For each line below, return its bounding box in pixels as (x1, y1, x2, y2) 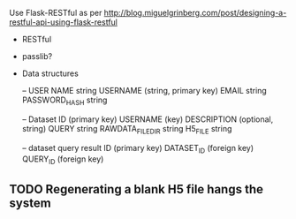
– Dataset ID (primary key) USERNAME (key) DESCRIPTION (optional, (21, 114, 274, 125)
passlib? (21, 51, 53, 61)
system (9, 195, 51, 210)
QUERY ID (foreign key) (21, 154, 104, 167)
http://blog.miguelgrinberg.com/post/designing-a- (103, 8, 287, 18)
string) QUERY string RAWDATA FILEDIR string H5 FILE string (21, 123, 232, 136)
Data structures (21, 68, 80, 79)
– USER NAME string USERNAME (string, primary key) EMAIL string (21, 86, 267, 95)
